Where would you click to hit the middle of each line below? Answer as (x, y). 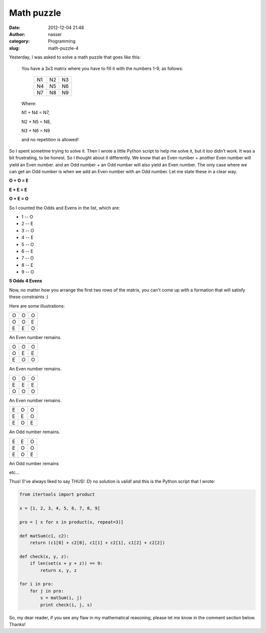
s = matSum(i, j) (61, 598)
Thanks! (17, 624)
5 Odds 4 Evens (26, 281)
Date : (15, 28)
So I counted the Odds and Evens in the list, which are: (65, 208)
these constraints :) (29, 297)
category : (19, 41)
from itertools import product (57, 494)
